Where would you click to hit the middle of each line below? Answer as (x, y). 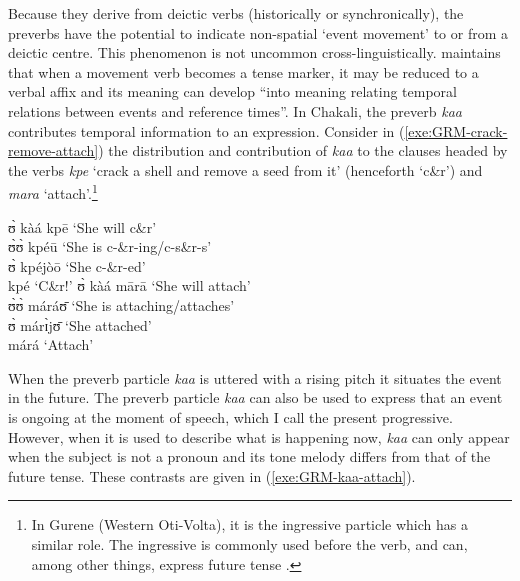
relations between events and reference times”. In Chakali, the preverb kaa (235, 110)
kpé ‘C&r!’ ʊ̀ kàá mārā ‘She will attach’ (129, 285)
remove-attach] (53, 150)
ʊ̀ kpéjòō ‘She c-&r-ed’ (77, 265)
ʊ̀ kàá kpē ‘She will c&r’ (82, 226)
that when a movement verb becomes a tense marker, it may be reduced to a (243, 71)
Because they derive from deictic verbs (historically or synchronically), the (236, 13)
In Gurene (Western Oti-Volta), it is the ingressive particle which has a (249, 524)
